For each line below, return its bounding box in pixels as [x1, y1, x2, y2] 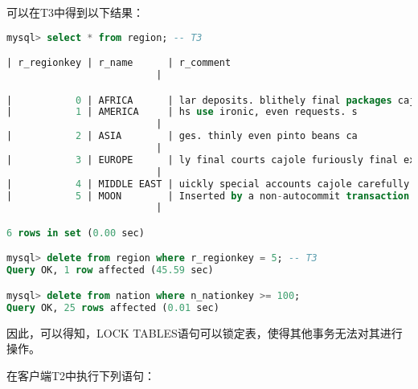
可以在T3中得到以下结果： [6, 4, 145, 20]
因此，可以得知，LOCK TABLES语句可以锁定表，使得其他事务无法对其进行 [6, 324, 403, 341]
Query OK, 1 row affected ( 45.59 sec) [6, 264, 214, 276]
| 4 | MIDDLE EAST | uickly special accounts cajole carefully [6, 178, 410, 190]
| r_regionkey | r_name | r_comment [6, 57, 232, 69]
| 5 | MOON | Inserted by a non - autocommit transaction [6, 190, 410, 202]
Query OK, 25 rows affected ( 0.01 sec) [6, 301, 219, 313]
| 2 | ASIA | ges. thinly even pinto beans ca [6, 130, 358, 142]
